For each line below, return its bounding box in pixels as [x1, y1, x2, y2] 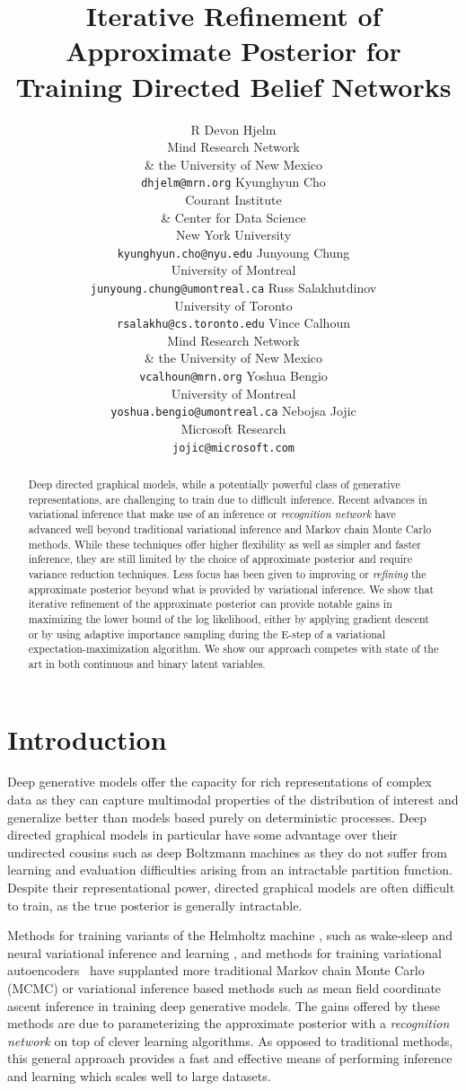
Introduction [7, 720, 167, 757]
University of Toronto [174, 295, 293, 314]
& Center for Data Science [161, 207, 306, 226]
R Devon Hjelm [190, 119, 277, 138]
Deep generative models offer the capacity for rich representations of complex [7, 772, 432, 791]
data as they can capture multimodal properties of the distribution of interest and [7, 790, 459, 809]
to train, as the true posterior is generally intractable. [7, 895, 303, 914]
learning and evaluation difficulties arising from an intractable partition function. [7, 860, 453, 879]
